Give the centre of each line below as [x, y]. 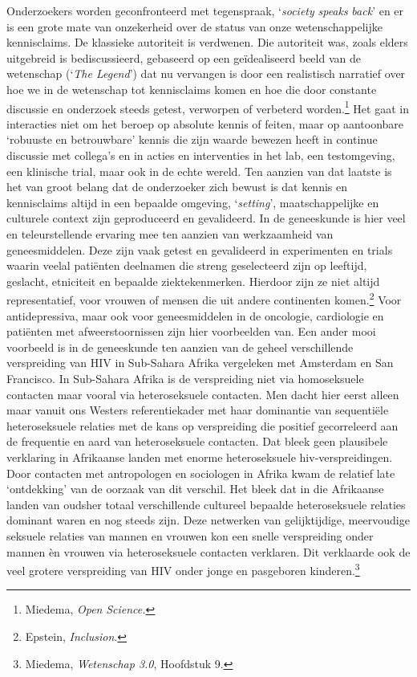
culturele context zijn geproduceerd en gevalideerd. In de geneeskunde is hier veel [206, 218]
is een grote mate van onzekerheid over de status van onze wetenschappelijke [194, 26]
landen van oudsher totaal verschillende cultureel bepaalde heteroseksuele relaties [206, 504]
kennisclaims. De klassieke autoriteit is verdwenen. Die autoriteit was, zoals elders [207, 42]
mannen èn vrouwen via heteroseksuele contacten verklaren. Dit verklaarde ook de [208, 551]
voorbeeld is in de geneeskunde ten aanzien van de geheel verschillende [180, 347]
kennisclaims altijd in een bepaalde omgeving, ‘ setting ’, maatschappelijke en [193, 202]
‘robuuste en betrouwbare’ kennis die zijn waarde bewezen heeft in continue [192, 139]
